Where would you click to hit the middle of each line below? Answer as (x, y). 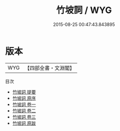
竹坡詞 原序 (24, 98)
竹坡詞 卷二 (24, 110)
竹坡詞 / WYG (84, 10)
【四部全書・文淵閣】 (50, 68)
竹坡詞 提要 (24, 92)
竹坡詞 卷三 (24, 117)
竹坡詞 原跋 (24, 123)
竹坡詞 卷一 (24, 104)
